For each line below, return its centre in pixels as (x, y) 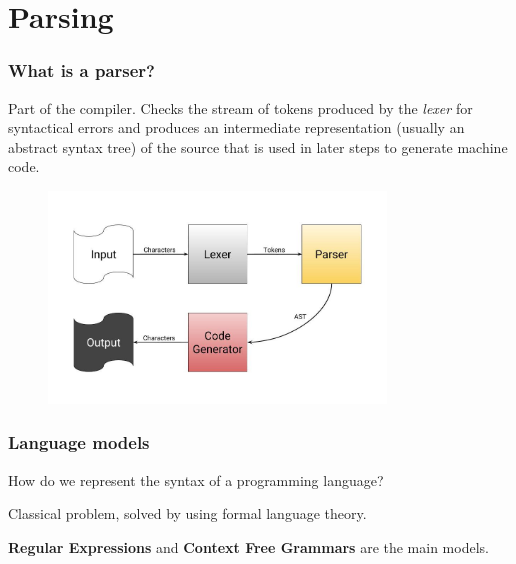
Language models (79, 442)
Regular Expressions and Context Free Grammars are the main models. (248, 546)
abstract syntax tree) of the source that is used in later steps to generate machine (258, 146)
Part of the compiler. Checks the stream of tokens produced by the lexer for (240, 107)
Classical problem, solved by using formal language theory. (187, 513)
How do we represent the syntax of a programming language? (196, 479)
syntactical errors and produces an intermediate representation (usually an (236, 127)
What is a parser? (81, 70)
